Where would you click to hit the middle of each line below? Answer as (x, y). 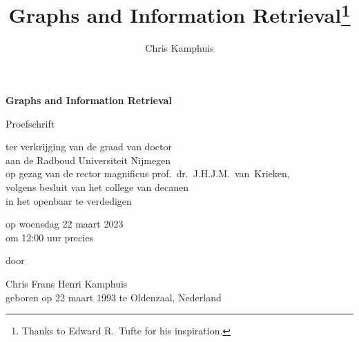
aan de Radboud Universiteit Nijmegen (88, 160)
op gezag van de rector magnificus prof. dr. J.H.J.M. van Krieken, (148, 173)
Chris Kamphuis (179, 48)
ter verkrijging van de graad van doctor (89, 147)
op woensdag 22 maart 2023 (65, 224)
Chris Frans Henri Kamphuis (67, 283)
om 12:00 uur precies (49, 237)
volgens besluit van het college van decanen (97, 187)
